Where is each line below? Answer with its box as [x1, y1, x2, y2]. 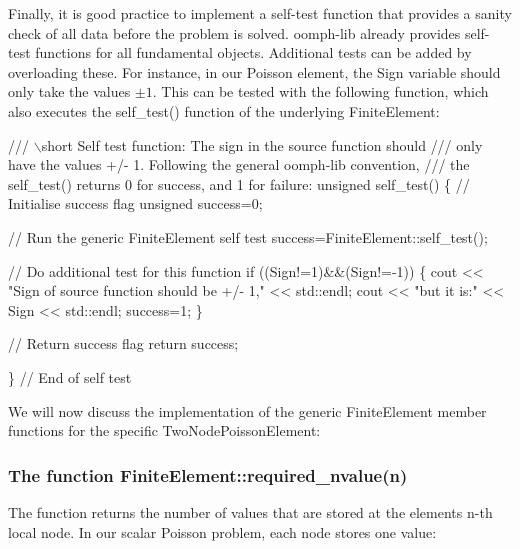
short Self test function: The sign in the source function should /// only [41, 134, 483, 155]
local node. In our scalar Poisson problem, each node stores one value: [8, 521, 437, 542]
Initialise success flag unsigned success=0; [8, 193, 263, 214]
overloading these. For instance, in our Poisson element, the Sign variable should [8, 61, 501, 82]
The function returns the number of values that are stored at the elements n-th [8, 501, 493, 522]
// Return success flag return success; [8, 333, 239, 354]
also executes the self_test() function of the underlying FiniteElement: [8, 100, 440, 121]
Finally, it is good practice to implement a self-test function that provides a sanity [8, 3, 512, 23]
